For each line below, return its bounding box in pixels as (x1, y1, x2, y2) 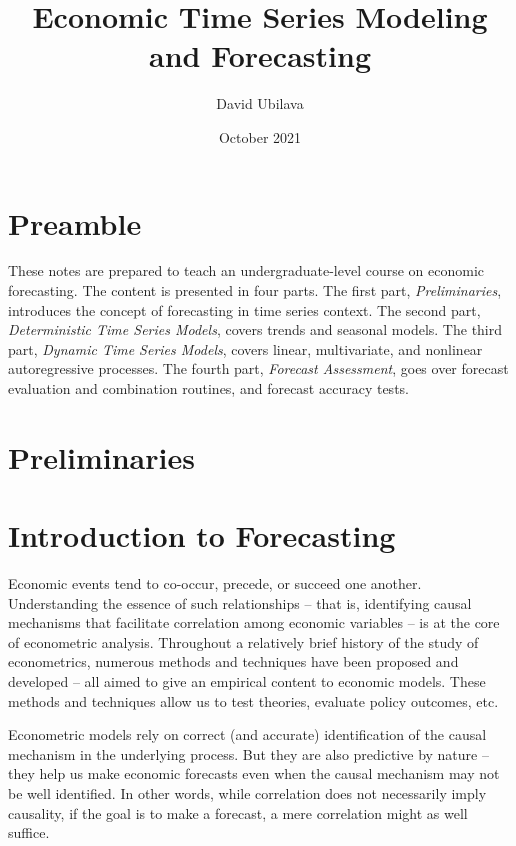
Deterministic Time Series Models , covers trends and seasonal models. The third (8, 319, 503, 340)
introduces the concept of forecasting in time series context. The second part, (8, 299, 481, 320)
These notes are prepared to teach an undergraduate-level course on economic (8, 260, 485, 281)
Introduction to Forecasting (8, 515, 396, 556)
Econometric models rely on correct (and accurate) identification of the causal (8, 724, 487, 745)
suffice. (8, 822, 50, 843)
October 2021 (218, 126, 302, 147)
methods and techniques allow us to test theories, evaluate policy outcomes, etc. (8, 690, 499, 711)
